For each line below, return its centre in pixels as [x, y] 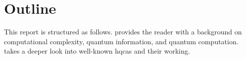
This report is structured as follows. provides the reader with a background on [123, 32]
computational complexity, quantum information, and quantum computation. [121, 41]
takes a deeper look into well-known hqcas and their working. [97, 51]
